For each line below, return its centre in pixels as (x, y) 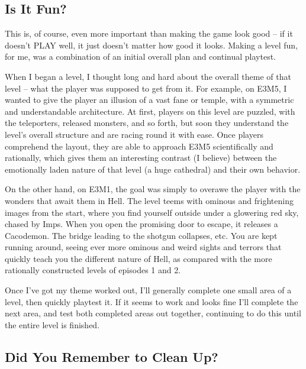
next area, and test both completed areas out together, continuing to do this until (153, 313)
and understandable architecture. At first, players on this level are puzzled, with (150, 111)
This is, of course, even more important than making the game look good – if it (149, 33)
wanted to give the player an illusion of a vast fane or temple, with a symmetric (149, 100)
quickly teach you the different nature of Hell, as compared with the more (138, 258)
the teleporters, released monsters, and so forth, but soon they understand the (147, 123)
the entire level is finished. (52, 324)
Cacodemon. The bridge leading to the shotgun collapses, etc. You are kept (141, 235)
